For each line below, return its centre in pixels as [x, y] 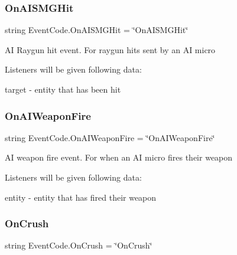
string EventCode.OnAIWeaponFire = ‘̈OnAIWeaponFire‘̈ [110, 137]
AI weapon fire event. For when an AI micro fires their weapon [119, 157]
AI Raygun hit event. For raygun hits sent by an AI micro [110, 49]
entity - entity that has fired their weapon [81, 197]
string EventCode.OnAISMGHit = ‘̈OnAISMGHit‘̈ [97, 30]
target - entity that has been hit [63, 89]
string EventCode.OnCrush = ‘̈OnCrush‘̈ [79, 245]
